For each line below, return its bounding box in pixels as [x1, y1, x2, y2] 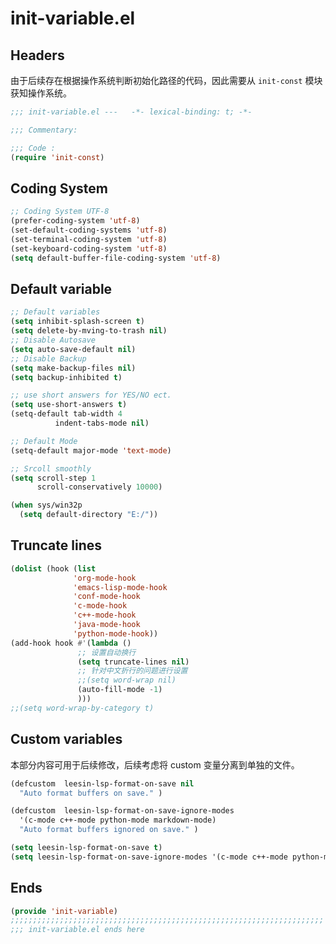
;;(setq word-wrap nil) [77, 675, 177, 686]
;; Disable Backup [10, 353, 87, 364]
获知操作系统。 [10, 87, 72, 99]
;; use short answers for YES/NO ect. [10, 390, 172, 401]
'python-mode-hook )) [73, 628, 159, 639]
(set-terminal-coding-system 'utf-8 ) [10, 234, 168, 244]
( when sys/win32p [10, 500, 83, 511]
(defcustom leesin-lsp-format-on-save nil [10, 778, 195, 789]
